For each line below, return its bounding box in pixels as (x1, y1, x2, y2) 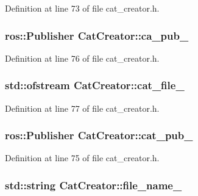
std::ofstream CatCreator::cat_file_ (5, 78, 185, 93)
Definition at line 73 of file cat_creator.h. (5, 2, 160, 14)
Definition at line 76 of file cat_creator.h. (5, 51, 160, 64)
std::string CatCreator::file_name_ (5, 177, 182, 192)
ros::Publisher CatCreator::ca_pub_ (5, 27, 189, 43)
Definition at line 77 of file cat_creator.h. (5, 101, 160, 114)
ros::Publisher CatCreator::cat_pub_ (5, 128, 193, 143)
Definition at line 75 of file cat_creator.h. (5, 151, 160, 164)
